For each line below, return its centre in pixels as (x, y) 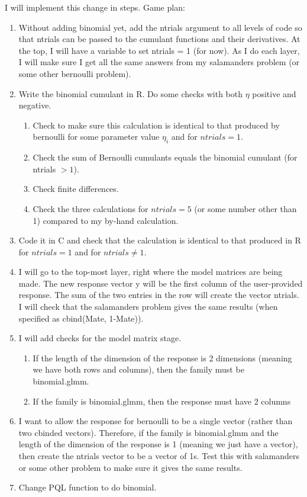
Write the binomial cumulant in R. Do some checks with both (130, 93)
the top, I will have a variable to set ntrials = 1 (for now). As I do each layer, (159, 50)
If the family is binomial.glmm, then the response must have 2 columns (162, 401)
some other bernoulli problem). (75, 73)
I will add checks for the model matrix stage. (100, 338)
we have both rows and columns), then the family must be (138, 369)
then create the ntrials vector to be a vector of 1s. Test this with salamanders (159, 456)
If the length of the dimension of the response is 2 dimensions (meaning (162, 357)
